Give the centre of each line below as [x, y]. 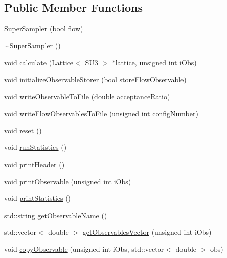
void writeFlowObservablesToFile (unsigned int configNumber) [101, 113]
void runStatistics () [35, 147]
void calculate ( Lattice [39, 62]
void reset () [23, 130]
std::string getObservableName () [56, 215]
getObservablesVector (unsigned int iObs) [147, 232]
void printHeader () [34, 164]
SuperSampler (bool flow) [44, 29]
